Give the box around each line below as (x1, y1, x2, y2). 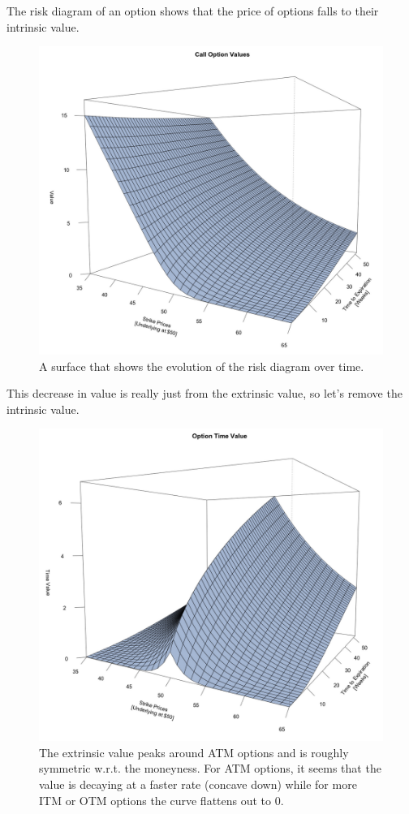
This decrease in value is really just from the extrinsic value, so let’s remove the (6, 385, 403, 402)
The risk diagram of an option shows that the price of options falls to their (6, 2, 379, 19)
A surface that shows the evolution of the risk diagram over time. (39, 357, 364, 374)
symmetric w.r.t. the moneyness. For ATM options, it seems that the (39, 760, 381, 777)
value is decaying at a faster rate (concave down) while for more (39, 775, 357, 792)
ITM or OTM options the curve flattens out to (39, 791, 272, 808)
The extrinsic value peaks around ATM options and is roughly (39, 743, 349, 760)
